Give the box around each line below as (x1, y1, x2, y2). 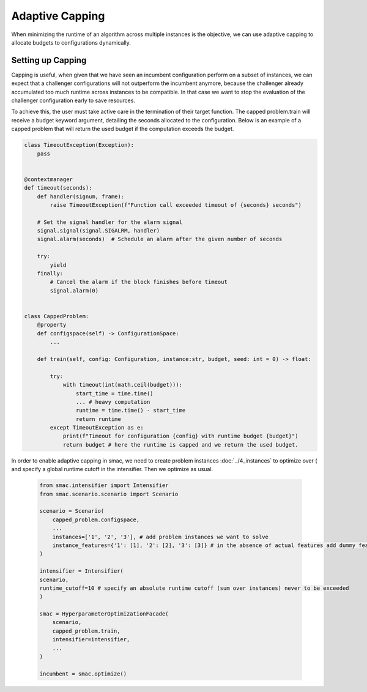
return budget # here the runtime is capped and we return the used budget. (62, 441, 299, 448)
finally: (37, 270, 64, 277)
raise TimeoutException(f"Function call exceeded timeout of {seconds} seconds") (50, 201, 302, 208)
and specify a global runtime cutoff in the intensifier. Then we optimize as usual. (11, 466, 213, 473)
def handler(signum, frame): (37, 193, 125, 200)
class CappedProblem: (24, 313, 89, 319)
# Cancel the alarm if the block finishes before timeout (50, 278, 228, 286)
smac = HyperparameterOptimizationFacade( (39, 611, 169, 617)
